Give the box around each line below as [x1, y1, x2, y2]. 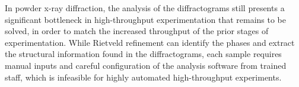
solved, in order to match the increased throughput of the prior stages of [5, 25, 269, 37]
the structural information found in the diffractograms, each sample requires [5, 48, 282, 60]
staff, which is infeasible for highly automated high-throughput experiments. [5, 71, 282, 83]
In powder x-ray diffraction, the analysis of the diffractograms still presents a [5, 2, 285, 14]
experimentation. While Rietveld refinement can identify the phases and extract [5, 36, 295, 48]
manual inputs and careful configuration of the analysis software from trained [5, 59, 287, 71]
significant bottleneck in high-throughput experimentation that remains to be [5, 13, 286, 25]
